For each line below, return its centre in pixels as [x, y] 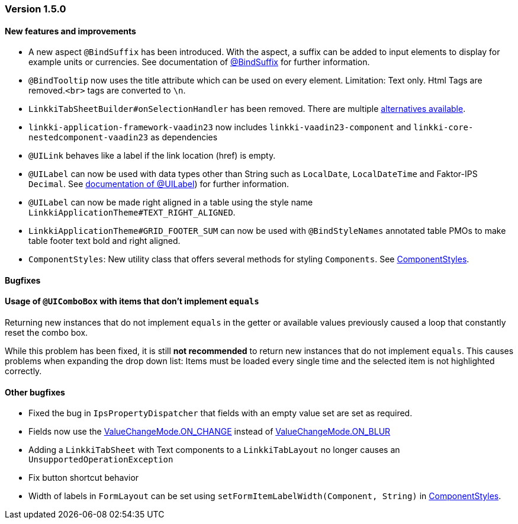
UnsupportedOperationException [101, 460]
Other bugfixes [35, 392]
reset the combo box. [46, 333]
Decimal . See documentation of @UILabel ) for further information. [159, 184]
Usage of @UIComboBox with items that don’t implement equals [132, 301]
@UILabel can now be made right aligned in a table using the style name [171, 202]
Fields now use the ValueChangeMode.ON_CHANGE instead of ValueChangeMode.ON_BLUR [210, 432]
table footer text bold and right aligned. [104, 241]
